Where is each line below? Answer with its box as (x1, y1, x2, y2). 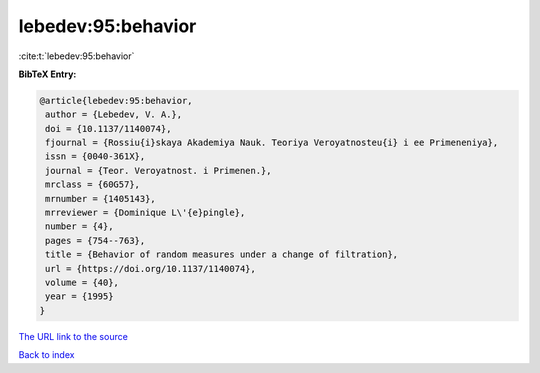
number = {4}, (45, 221, 114, 232)
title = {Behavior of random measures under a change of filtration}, (45, 249, 399, 260)
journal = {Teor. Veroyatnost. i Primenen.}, (45, 165, 272, 176)
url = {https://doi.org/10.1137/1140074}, (45, 263, 257, 274)
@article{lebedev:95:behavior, (39, 95, 194, 106)
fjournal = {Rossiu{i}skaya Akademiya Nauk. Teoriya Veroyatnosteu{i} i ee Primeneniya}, (45, 137, 499, 149)
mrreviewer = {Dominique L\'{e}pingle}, (45, 207, 246, 219)
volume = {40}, (45, 277, 120, 288)
